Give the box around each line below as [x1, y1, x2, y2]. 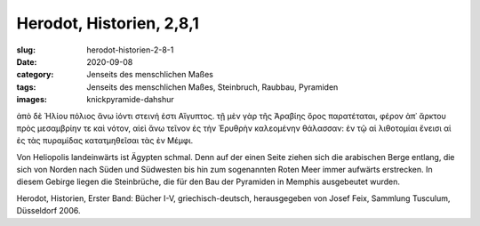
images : [16, 94, 48, 105]
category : [16, 69, 54, 80]
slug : [16, 44, 36, 55]
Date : [16, 56, 37, 67]
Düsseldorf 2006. [16, 206, 81, 216]
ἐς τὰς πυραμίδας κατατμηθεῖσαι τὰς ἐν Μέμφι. [16, 135, 194, 146]
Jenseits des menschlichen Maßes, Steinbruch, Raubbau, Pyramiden [86, 81, 339, 93]
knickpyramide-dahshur [86, 94, 175, 105]
